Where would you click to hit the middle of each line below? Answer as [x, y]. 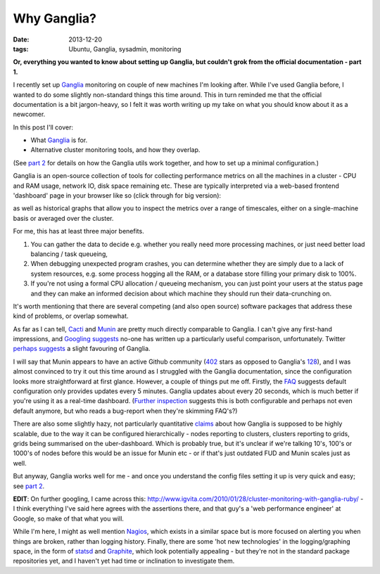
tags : [21, 49]
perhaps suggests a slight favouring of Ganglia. [82, 349]
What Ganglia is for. [59, 140]
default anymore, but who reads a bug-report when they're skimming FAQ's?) [125, 411]
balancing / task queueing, [69, 254]
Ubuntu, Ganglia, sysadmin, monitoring [125, 49]
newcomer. [29, 114]
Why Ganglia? [55, 18]
